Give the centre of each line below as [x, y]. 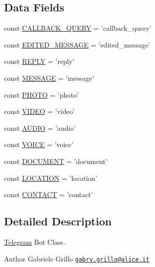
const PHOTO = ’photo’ [41, 94]
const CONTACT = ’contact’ [49, 194]
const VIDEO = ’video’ [39, 111]
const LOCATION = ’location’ [51, 178]
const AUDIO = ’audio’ [40, 128]
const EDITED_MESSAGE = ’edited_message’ [77, 44]
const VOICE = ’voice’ [39, 144]
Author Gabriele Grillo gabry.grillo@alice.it [77, 258]
